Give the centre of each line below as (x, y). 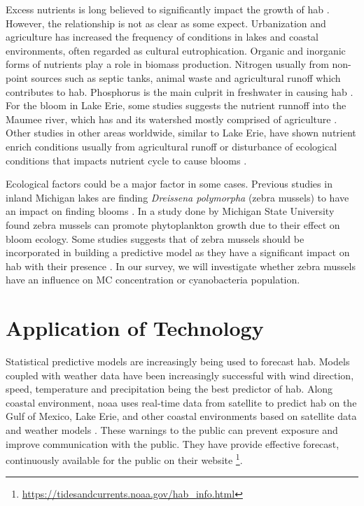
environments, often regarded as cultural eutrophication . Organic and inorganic (176, 50)
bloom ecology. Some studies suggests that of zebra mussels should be (155, 238)
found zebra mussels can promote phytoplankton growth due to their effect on (173, 224)
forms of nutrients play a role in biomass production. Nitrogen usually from (167, 64)
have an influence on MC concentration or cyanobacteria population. (153, 280)
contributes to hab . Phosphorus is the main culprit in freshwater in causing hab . (180, 91)
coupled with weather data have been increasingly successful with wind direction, (180, 375)
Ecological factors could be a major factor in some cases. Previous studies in (169, 184)
